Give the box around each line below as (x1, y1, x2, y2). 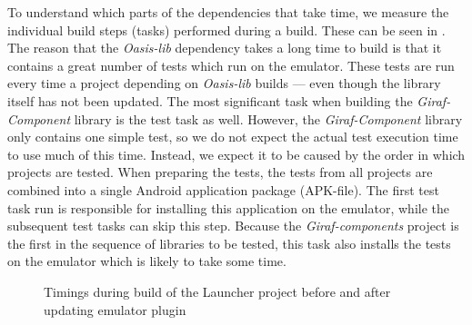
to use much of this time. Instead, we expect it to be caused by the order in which (7, 144, 466, 163)
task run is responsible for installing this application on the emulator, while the (7, 198, 449, 217)
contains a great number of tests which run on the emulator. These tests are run (7, 55, 455, 74)
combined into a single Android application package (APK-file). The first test (7, 180, 439, 199)
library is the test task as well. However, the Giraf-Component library (74, 109, 463, 128)
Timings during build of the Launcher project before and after (44, 281, 391, 300)
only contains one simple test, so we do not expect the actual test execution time (7, 127, 458, 146)
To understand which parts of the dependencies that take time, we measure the (7, 3, 449, 21)
